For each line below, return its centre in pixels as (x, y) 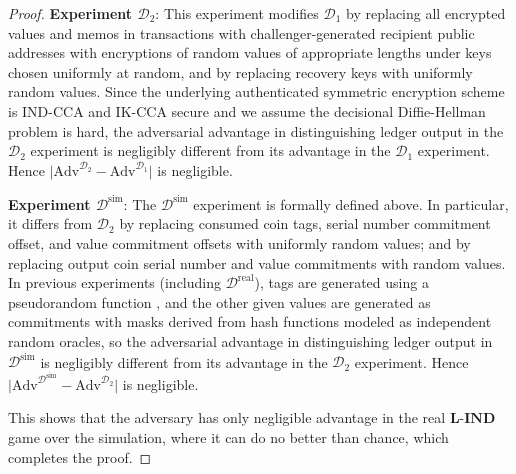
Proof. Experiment (70, 13)
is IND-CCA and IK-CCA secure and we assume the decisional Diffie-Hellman (247, 110)
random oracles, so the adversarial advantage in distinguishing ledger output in (250, 341)
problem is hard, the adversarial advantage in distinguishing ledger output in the (256, 130)
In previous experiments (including (114, 282)
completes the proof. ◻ (80, 456)
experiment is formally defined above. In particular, (351, 203)
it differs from (50, 223)
